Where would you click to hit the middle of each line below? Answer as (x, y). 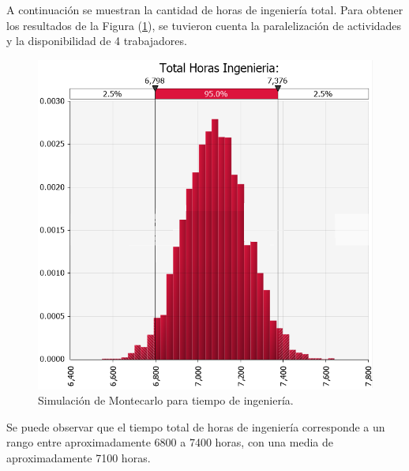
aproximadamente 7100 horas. (79, 458)
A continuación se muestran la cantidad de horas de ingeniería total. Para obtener (205, 9)
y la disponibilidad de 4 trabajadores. (97, 41)
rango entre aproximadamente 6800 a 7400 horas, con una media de (170, 442)
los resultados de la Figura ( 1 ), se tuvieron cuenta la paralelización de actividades (204, 25)
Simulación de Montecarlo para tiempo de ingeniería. (166, 400)
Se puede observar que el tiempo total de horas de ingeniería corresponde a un (196, 426)
